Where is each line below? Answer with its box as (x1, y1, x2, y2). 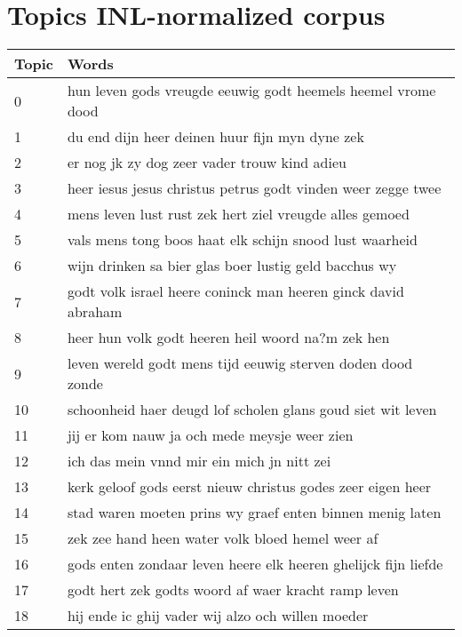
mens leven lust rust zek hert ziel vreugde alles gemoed (67, 203, 410, 225)
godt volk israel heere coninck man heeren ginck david (67, 281, 404, 302)
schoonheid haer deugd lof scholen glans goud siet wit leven (67, 399, 437, 420)
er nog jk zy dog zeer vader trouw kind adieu (67, 152, 346, 173)
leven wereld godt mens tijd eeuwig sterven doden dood (67, 353, 413, 374)
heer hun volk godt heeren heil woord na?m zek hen (67, 327, 390, 348)
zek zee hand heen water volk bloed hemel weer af (67, 528, 378, 549)
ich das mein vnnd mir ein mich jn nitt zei (67, 450, 331, 472)
